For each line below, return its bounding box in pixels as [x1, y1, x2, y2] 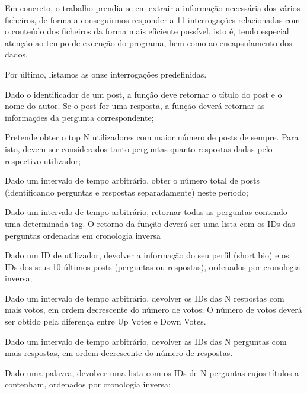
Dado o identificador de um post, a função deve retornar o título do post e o [5, 88, 282, 100]
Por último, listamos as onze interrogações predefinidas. [5, 68, 207, 80]
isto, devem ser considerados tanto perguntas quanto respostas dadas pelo [5, 142, 273, 155]
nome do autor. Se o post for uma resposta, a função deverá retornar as [5, 100, 265, 112]
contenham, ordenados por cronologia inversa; [5, 378, 171, 390]
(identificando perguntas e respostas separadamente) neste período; [5, 185, 248, 198]
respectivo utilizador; [5, 154, 81, 166]
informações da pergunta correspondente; [5, 111, 154, 123]
